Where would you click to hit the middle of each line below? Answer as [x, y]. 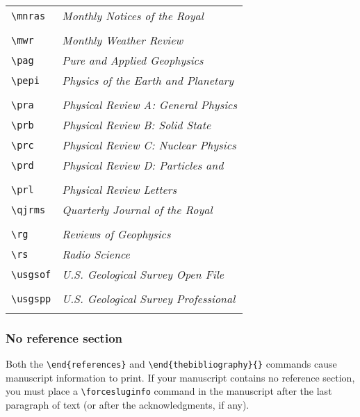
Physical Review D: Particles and [143, 165]
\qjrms [28, 210]
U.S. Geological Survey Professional [149, 299]
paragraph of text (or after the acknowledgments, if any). [128, 405]
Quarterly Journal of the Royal [137, 210]
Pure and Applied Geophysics [133, 60]
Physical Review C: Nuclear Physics [149, 145]
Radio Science [96, 254]
